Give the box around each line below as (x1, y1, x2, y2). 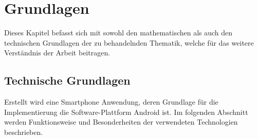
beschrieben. (4, 126, 43, 137)
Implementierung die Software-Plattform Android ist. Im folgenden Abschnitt (4, 106, 248, 117)
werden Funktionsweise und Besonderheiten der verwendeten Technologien (4, 116, 238, 127)
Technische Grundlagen (4, 72, 131, 88)
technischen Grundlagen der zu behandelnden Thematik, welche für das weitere (4, 37, 254, 48)
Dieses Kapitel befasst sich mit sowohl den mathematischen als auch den (4, 27, 233, 38)
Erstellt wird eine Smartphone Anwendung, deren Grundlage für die (4, 96, 218, 107)
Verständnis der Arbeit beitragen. (4, 47, 110, 58)
